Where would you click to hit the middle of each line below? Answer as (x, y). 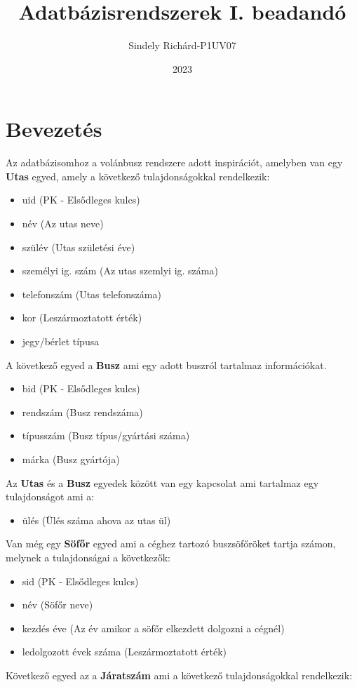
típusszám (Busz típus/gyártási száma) (106, 435)
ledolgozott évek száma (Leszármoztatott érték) (124, 652)
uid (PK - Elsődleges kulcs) (81, 200)
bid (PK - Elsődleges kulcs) (81, 388)
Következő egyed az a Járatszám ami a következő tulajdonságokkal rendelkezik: (179, 675)
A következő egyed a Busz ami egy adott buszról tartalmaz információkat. (166, 365)
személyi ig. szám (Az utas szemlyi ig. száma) (120, 271)
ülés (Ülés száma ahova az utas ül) (96, 520)
